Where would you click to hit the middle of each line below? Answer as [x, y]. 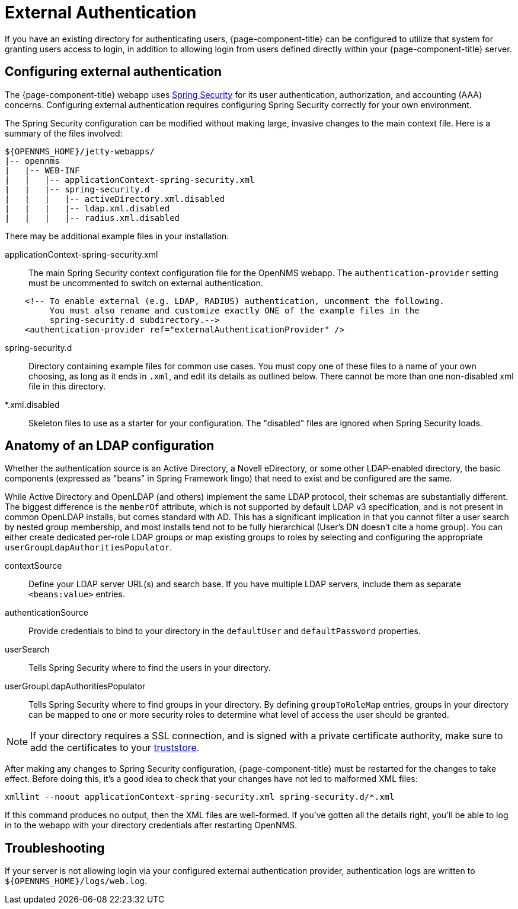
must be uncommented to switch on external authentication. [146, 283]
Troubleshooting [55, 848]
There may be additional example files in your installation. [117, 236]
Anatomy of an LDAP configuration [110, 446]
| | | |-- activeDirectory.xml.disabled [115, 199]
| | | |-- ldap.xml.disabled [87, 208]
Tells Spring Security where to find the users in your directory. [150, 668]
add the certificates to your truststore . [115, 748]
